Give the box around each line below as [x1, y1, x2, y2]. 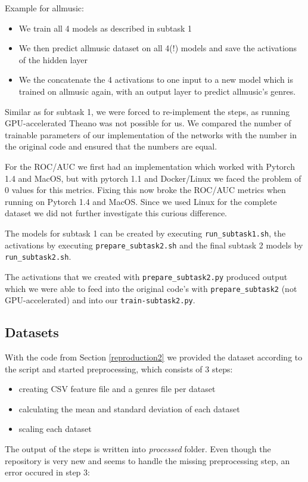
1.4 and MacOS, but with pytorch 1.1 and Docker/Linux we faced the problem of [5, 172, 301, 184]
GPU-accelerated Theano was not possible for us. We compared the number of [5, 117, 291, 129]
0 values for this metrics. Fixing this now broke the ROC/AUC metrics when [5, 184, 286, 196]
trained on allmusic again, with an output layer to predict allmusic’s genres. [18, 85, 296, 97]
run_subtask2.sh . [5, 250, 71, 263]
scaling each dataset [18, 422, 92, 435]
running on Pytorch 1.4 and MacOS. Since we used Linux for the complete [5, 195, 277, 207]
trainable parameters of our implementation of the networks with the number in [5, 128, 297, 141]
